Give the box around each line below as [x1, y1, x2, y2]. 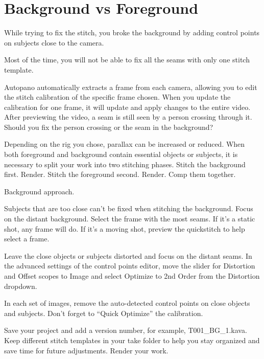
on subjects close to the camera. [4, 37, 104, 48]
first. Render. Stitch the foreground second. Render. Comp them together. [4, 169, 236, 179]
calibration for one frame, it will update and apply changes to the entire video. [4, 101, 251, 112]
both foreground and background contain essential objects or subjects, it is [4, 149, 238, 160]
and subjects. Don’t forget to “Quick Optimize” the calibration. [4, 307, 203, 318]
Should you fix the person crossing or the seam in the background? [4, 121, 213, 132]
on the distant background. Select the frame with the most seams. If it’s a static [4, 213, 255, 224]
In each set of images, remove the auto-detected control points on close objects [4, 298, 250, 308]
